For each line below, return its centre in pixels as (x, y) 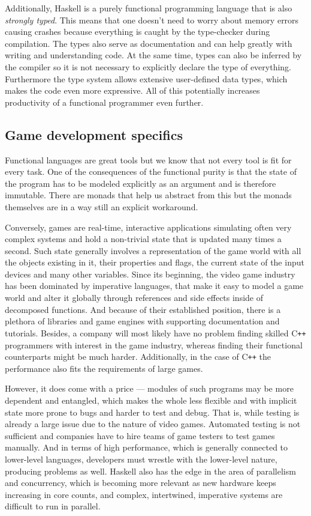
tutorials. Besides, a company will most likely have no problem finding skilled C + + (155, 332)
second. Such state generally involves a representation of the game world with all (153, 250)
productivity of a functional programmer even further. (104, 102)
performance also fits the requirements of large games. (104, 368)
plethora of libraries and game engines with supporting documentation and (142, 321)
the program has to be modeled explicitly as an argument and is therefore (141, 183)
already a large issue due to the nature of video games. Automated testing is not (153, 424)
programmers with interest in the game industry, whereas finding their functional (154, 345)
